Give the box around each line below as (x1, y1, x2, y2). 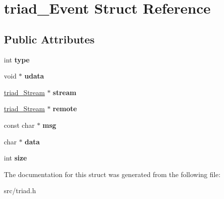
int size (4, 153, 27, 163)
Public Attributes (4, 31, 95, 46)
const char (4, 119, 35, 130)
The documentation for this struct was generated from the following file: (4, 169, 221, 179)
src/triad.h (4, 185, 36, 196)
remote (53, 103, 77, 114)
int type (4, 54, 30, 64)
